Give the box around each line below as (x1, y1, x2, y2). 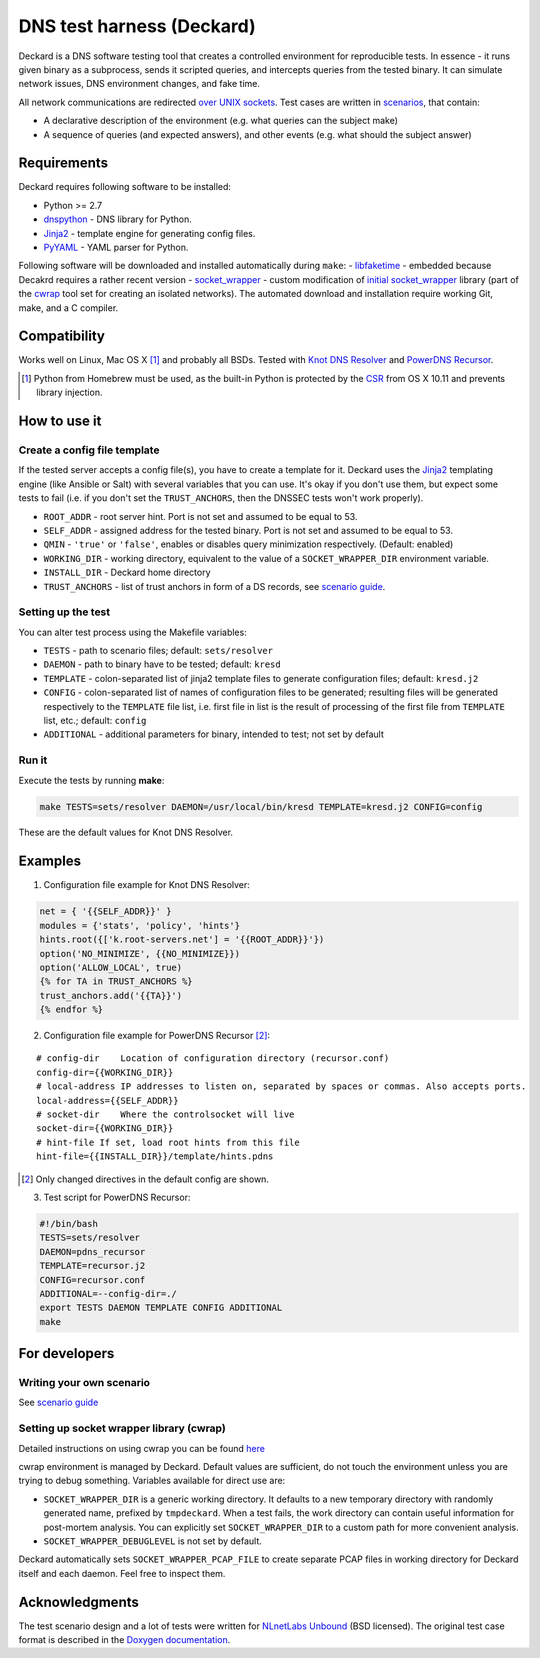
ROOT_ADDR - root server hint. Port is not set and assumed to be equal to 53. (43, 510, 358, 522)
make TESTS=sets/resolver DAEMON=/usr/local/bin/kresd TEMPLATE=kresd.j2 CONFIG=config (39, 801, 483, 812)
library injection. (36, 386, 103, 399)
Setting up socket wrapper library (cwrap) (18, 1421, 227, 1435)
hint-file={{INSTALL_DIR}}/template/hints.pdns (36, 1151, 274, 1162)
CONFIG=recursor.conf (39, 1274, 146, 1285)
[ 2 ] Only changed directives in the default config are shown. (21, 1173, 270, 1185)
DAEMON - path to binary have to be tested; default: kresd (43, 658, 281, 670)
